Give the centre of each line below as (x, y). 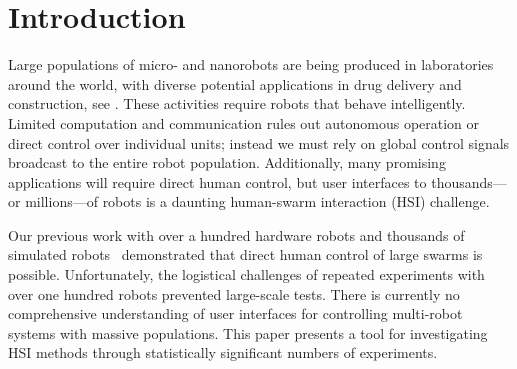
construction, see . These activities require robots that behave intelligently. (237, 103)
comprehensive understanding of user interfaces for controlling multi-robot (235, 313)
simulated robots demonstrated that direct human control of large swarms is (245, 254)
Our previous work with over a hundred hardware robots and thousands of (236, 234)
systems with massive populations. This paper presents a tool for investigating (248, 332)
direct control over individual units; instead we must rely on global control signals (259, 142)
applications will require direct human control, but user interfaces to (217, 181)
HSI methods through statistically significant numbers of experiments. (223, 352)
